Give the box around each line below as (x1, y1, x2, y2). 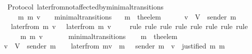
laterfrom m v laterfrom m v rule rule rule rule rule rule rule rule (10, 21, 248, 31)
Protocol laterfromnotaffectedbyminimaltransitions (7, 1, 164, 11)
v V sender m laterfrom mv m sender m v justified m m (3, 40, 225, 51)
